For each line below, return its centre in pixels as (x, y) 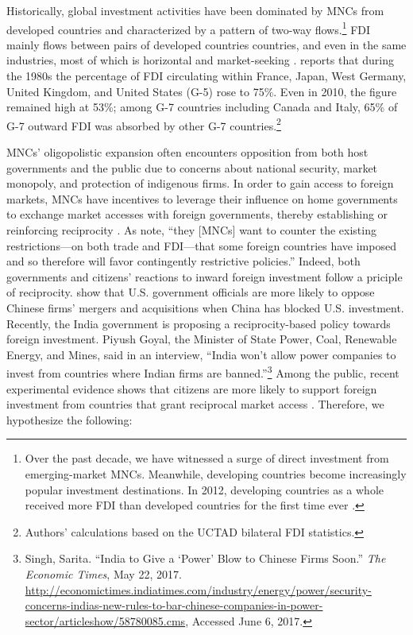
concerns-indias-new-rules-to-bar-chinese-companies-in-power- (174, 605)
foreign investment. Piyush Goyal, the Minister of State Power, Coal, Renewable (202, 339)
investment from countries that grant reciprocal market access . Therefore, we (195, 404)
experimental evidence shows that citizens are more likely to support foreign (192, 388)
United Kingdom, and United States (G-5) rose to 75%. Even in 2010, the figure (202, 91)
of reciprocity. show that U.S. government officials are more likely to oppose (191, 292)
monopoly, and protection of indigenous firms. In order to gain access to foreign (200, 183)
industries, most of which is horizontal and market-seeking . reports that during (201, 60)
